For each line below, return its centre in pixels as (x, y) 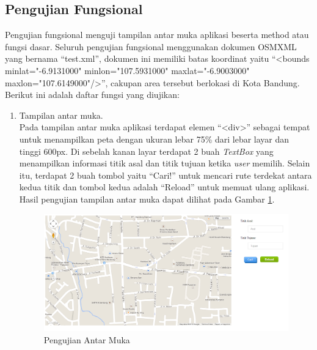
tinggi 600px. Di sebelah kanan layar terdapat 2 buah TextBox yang (146, 151)
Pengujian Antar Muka (87, 340)
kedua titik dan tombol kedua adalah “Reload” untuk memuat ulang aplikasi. (164, 187)
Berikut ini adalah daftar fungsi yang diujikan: (92, 95)
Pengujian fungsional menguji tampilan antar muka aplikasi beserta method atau (157, 35)
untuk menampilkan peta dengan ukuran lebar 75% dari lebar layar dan (154, 139)
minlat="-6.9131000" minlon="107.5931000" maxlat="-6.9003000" (127, 70)
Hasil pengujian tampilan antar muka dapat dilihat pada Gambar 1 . (147, 199)
